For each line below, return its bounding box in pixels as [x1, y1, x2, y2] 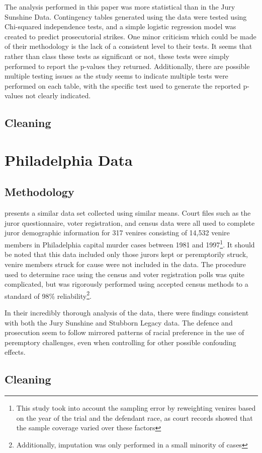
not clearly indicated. [25, 90, 91, 101]
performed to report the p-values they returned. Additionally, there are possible [5, 60, 250, 71]
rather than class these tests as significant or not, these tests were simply [5, 50, 229, 61]
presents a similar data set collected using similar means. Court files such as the [5, 208, 251, 218]
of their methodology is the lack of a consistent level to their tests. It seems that [5, 41, 252, 51]
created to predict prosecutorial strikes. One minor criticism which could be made [5, 31, 256, 41]
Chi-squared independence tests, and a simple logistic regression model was [5, 21, 236, 32]
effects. [5, 347, 26, 357]
